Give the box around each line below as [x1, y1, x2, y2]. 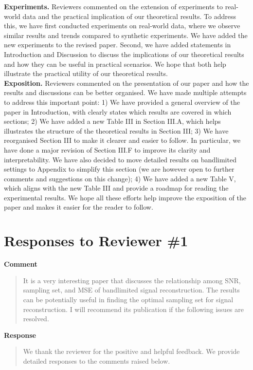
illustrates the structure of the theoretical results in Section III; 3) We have [4, 125, 229, 136]
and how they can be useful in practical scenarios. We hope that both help [4, 58, 226, 69]
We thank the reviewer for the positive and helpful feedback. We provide [23, 346, 240, 356]
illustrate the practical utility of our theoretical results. [4, 68, 168, 78]
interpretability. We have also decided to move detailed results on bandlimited [4, 154, 236, 164]
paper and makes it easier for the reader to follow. [4, 202, 153, 212]
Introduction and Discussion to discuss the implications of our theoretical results [4, 49, 244, 59]
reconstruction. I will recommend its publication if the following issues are [23, 304, 244, 314]
